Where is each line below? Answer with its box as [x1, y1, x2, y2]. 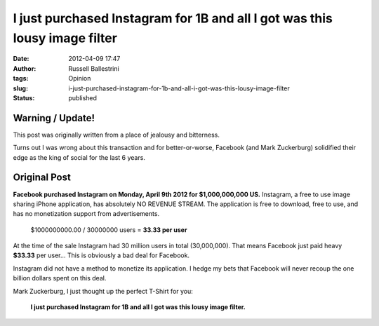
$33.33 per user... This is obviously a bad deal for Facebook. [13, 251, 189, 259]
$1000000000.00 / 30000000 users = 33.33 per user [30, 225, 187, 234]
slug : [13, 84, 28, 93]
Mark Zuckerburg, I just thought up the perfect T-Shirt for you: [13, 287, 193, 295]
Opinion [68, 74, 91, 83]
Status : [13, 93, 35, 102]
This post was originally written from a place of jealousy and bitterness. [13, 130, 220, 139]
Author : [13, 64, 36, 73]
